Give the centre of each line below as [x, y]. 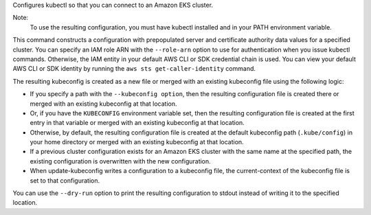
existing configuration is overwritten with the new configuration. [120, 161]
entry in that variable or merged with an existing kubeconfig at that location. [137, 123]
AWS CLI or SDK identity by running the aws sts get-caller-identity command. [134, 69]
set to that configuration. [65, 180]
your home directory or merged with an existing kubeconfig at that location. [137, 142]
